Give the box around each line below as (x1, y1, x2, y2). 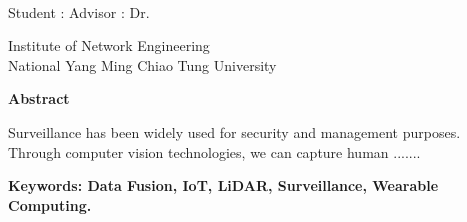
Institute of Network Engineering (8, 35, 210, 56)
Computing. (8, 194, 92, 215)
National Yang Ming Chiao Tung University (8, 54, 277, 75)
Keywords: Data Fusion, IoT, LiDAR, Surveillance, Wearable (8, 175, 439, 196)
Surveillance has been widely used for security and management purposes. (8, 121, 461, 142)
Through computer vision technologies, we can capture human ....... (8, 141, 421, 162)
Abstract (8, 88, 70, 109)
